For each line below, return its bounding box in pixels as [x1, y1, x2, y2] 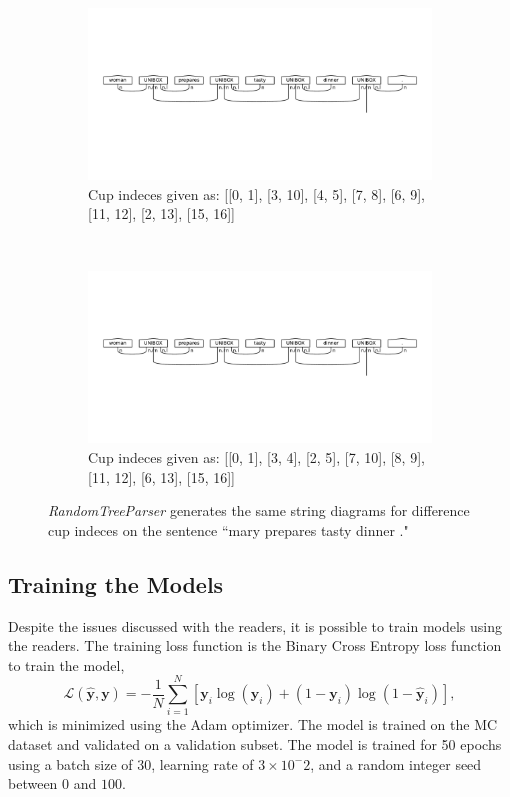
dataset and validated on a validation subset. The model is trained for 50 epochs [8, 734, 502, 755]
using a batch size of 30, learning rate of [8, 753, 254, 774]
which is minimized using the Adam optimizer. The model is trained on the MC [8, 714, 498, 735]
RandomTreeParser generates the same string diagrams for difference [48, 500, 470, 521]
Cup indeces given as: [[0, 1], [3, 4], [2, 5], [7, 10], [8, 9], [88, 446, 425, 467]
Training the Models [8, 568, 224, 599]
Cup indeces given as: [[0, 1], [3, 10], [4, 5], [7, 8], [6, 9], [88, 183, 425, 204]
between [8, 773, 58, 794]
